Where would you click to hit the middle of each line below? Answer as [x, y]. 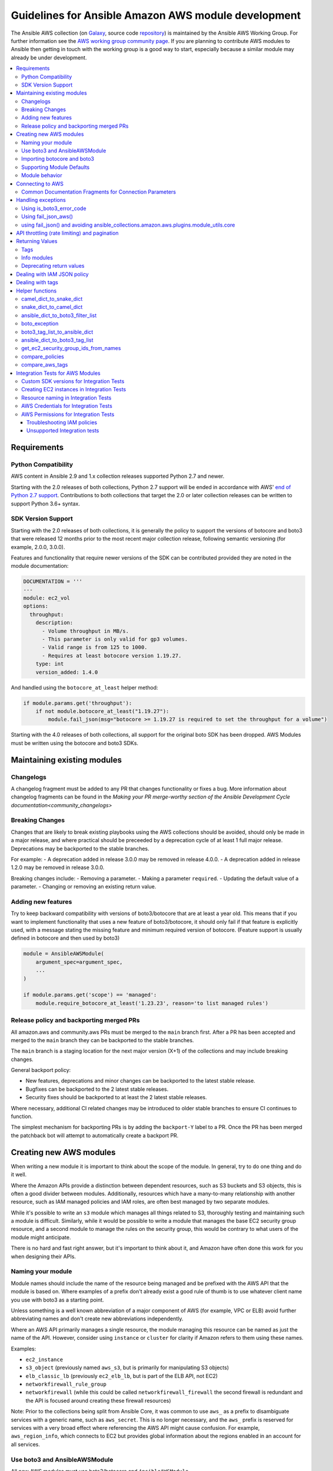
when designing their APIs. [44, 1256]
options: [36, 606]
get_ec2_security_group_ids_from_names [71, 348]
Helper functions [36, 291]
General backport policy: [41, 1070]
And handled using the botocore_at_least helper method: [84, 687]
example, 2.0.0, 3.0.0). [38, 547]
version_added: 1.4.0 [67, 672]
